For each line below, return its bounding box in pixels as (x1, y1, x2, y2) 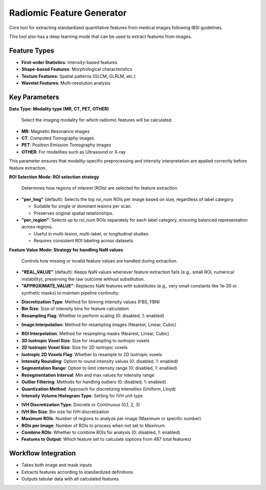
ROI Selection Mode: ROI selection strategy (9, 174, 100, 180)
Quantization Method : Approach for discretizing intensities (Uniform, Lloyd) (21, 386, 176, 392)
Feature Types (9, 46, 54, 55)
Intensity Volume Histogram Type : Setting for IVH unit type (21, 392, 143, 398)
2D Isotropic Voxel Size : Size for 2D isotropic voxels (21, 345, 128, 351)
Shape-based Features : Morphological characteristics (21, 66, 133, 72)
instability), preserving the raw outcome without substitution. (21, 276, 145, 282)
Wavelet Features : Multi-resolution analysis (21, 80, 111, 86)
